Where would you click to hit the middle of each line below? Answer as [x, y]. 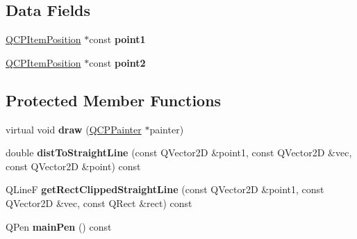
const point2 [117, 62]
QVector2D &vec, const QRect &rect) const [99, 203]
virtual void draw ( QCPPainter [74, 129]
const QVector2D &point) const [73, 166]
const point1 [117, 39]
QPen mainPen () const [59, 226]
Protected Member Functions [114, 100]
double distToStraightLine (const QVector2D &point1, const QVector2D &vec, [179, 153]
